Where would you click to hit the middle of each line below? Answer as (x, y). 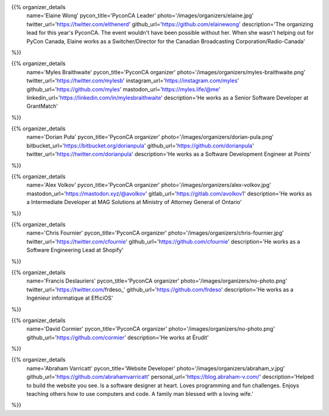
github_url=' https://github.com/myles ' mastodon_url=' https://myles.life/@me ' (123, 89)
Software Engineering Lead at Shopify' (75, 250)
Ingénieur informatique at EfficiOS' (70, 298)
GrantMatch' (42, 106)
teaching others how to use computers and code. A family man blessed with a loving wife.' (140, 394)
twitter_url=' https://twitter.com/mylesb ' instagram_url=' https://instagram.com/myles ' (133, 81)
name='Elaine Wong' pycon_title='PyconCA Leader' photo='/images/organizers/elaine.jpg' (140, 16)
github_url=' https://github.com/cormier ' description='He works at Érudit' (118, 337)
